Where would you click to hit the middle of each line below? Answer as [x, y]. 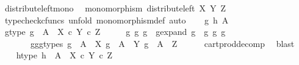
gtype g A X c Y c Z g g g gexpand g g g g [115, 32]
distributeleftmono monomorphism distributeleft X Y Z [115, 8]
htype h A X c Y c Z [64, 55]
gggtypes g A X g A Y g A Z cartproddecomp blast [162, 43]
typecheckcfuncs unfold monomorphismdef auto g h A [117, 20]
